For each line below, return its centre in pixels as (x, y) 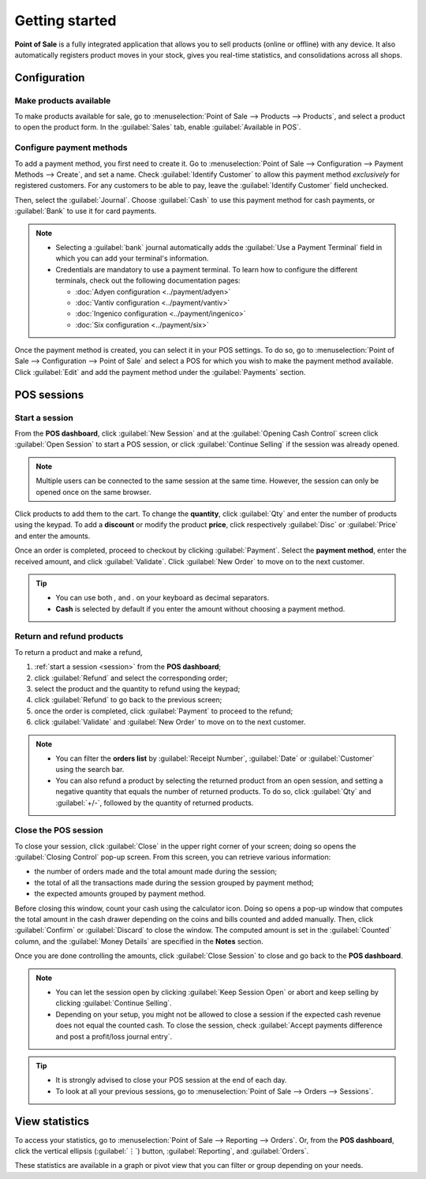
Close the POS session (59, 830)
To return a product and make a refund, (78, 652)
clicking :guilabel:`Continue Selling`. (114, 1003)
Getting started (65, 21)
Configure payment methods (71, 148)
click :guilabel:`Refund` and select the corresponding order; (131, 678)
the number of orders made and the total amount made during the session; (156, 871)
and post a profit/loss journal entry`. (114, 1036)
